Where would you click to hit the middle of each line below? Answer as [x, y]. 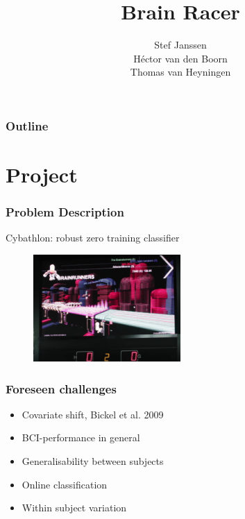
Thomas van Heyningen [180, 72]
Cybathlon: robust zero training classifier [93, 238]
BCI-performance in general [81, 437]
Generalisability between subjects [93, 460]
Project [42, 175]
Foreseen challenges [61, 388]
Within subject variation [74, 508]
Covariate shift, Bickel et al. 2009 [93, 414]
